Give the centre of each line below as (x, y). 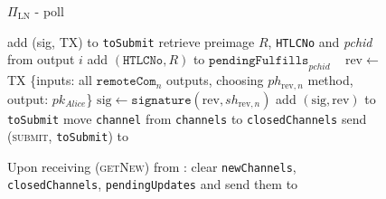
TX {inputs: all (50, 80)
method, (330, 80)
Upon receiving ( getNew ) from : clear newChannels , (152, 166)
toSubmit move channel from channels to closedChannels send (187, 118)
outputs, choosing (215, 80)
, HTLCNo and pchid (320, 41)
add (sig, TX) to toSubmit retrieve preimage (131, 41)
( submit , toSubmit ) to (68, 136)
